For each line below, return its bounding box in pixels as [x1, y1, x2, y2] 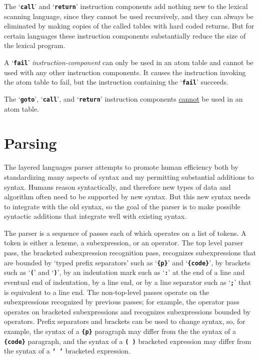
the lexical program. [4, 40, 65, 51]
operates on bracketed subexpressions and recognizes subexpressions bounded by [4, 306, 250, 316]
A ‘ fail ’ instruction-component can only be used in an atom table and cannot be [4, 57, 253, 68]
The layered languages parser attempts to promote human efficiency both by [4, 162, 238, 172]
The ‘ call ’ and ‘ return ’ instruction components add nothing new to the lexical [4, 1, 248, 11]
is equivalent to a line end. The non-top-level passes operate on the [4, 286, 209, 297]
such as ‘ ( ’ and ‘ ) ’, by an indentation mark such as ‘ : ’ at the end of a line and [4, 267, 245, 277]
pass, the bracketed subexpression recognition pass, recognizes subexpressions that [4, 247, 256, 258]
